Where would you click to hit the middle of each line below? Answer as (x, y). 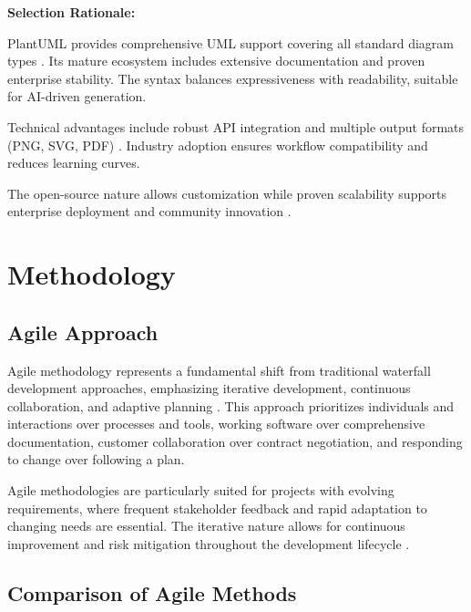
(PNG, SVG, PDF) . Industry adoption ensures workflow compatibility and (218, 145)
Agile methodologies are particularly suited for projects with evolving (201, 490)
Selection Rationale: (72, 12)
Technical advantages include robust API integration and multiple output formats (236, 126)
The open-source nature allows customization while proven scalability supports (227, 193)
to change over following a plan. (96, 459)
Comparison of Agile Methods (152, 592)
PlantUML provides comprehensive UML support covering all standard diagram (230, 42)
